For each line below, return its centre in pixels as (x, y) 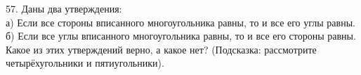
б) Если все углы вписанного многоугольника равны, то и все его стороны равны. (181, 36)
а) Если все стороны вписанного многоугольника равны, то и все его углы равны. (180, 22)
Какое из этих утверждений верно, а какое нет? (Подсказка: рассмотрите (161, 49)
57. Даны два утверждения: (64, 8)
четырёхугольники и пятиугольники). (85, 63)
